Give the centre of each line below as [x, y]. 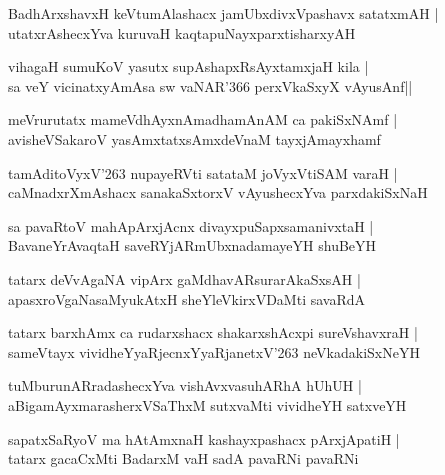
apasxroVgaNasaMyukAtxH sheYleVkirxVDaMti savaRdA [187, 298]
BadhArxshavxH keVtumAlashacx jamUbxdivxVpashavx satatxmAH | [223, 13]
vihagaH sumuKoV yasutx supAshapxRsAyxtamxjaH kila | [188, 66]
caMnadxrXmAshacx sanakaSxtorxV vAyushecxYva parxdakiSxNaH [218, 192]
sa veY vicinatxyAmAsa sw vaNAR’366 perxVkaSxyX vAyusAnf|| [210, 85]
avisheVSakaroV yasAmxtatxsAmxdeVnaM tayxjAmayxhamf [194, 138]
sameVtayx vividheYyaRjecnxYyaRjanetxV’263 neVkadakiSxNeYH [214, 351]
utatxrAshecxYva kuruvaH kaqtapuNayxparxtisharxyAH [182, 32]
